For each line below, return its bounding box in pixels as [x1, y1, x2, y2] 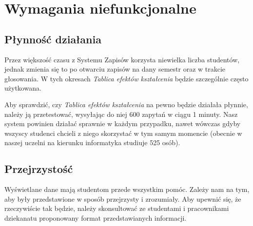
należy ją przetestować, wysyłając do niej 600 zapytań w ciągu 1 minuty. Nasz [4, 109, 238, 119]
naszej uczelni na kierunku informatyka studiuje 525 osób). [4, 137, 180, 148]
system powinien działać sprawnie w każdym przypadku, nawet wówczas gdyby [4, 118, 241, 129]
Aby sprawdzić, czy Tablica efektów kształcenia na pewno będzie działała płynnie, [4, 99, 248, 109]
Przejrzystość [4, 161, 73, 176]
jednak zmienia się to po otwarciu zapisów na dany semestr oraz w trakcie [4, 64, 226, 74]
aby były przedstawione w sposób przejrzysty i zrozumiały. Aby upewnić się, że [4, 193, 241, 204]
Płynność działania [4, 31, 101, 46]
